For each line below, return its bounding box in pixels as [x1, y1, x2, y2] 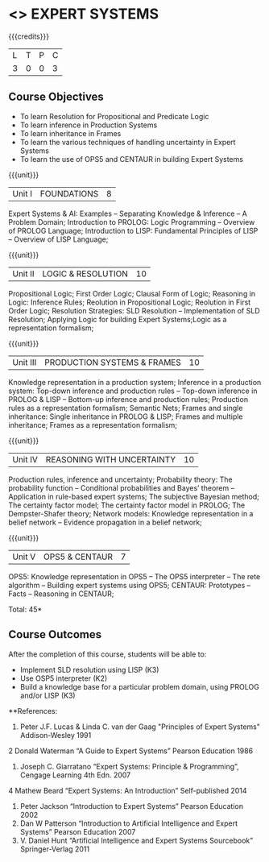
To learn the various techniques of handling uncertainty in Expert [19, 137, 236, 147]
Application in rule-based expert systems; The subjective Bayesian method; [8, 491, 259, 501]
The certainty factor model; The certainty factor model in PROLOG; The [8, 500, 246, 510]
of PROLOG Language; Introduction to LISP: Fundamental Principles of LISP [8, 226, 259, 235]
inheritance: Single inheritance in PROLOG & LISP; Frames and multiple [8, 412, 243, 421]
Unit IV [12, 454, 39, 465]
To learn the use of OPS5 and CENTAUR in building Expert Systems [19, 154, 244, 164]
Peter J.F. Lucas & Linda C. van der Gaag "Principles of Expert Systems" [19, 722, 260, 731]
